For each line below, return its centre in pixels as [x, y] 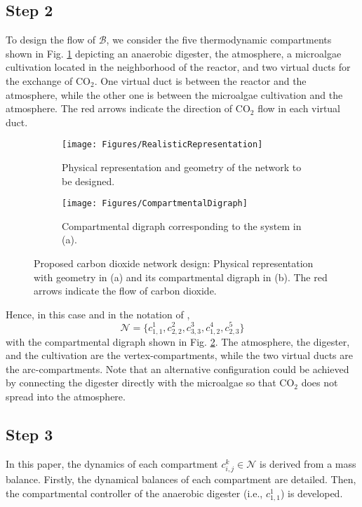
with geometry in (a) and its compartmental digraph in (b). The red [181, 277]
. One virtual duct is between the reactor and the [200, 80]
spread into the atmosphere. [66, 397]
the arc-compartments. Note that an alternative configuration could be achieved [177, 369]
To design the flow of [51, 40]
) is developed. [311, 493]
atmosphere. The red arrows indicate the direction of [119, 108]
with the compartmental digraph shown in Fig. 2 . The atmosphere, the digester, [178, 341]
